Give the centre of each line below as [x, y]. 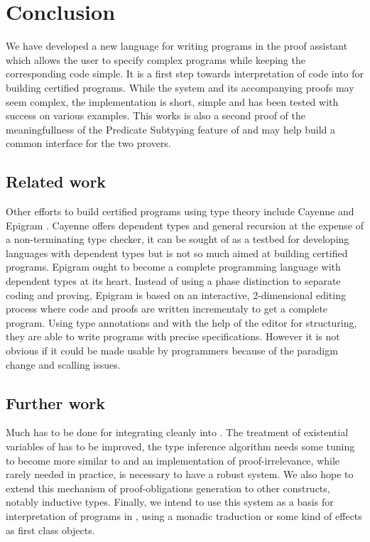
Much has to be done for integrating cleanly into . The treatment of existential [177, 432]
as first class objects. [50, 530]
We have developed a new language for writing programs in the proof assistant [177, 46]
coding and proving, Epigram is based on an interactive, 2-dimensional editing [176, 294]
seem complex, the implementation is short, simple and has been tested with [172, 101]
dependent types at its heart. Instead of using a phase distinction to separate [173, 281]
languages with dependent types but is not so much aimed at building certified [177, 253]
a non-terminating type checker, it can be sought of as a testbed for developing [178, 239]
